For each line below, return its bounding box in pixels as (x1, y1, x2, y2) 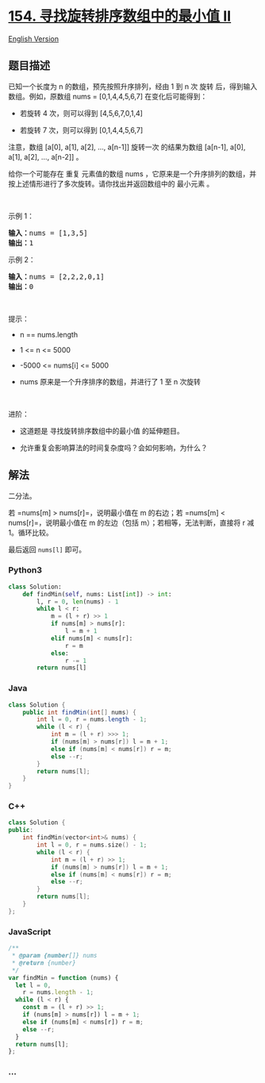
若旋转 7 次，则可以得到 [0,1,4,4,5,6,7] (19, 125, 144, 135)
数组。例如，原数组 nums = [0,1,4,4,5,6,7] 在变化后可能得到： (8, 91, 208, 101)
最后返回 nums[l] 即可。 (8, 545, 86, 554)
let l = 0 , (15, 981, 52, 989)
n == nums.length (19, 330, 78, 339)
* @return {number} (11, 958, 77, 967)
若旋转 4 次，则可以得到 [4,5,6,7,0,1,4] (19, 108, 143, 118)
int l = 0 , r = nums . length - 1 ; (36, 715, 148, 723)
